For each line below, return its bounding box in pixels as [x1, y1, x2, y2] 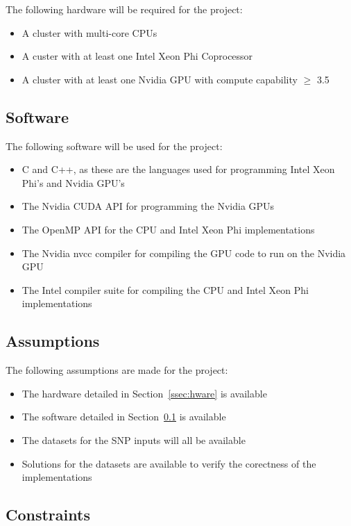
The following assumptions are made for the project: [6, 363, 228, 377]
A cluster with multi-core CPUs [22, 25, 157, 40]
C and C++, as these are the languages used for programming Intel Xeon [22, 162, 335, 176]
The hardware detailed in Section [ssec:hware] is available [22, 386, 267, 400]
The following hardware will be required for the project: [6, 2, 243, 16]
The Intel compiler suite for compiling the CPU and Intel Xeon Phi [22, 282, 309, 297]
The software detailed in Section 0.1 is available [22, 409, 226, 424]
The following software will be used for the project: [6, 138, 223, 153]
